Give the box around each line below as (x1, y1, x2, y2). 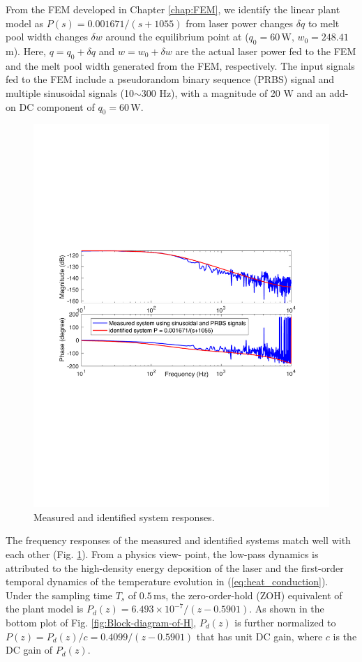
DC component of (19, 99, 95, 114)
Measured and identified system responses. (33, 509, 215, 524)
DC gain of (6, 642, 53, 657)
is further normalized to (234, 615, 336, 629)
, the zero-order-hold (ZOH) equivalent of (165, 587, 342, 602)
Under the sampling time (6, 587, 112, 602)
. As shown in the (249, 601, 324, 616)
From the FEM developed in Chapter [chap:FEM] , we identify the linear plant (6, 2, 340, 16)
